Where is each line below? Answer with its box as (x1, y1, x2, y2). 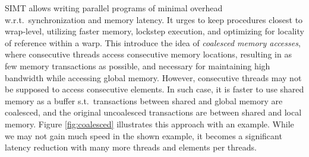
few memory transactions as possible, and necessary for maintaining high (5, 59, 270, 72)
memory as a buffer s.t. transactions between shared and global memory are (5, 94, 283, 107)
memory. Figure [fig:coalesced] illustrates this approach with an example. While (5, 117, 294, 130)
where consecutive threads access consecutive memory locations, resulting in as (5, 48, 292, 60)
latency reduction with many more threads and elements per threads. (5, 141, 257, 153)
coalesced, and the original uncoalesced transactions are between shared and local (5, 106, 302, 118)
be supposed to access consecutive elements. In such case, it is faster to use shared (5, 83, 304, 95)
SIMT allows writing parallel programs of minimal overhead (5, 2, 223, 14)
